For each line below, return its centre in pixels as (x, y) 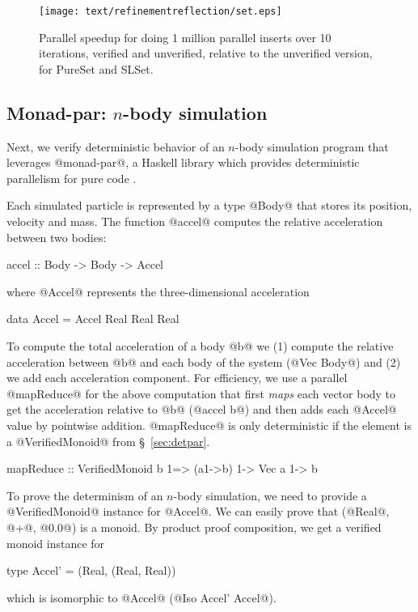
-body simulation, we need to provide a (270, 495)
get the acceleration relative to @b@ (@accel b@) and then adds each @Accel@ (202, 409)
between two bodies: (57, 237)
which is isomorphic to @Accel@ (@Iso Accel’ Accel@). (141, 597)
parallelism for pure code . (72, 178)
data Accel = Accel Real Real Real (93, 319)
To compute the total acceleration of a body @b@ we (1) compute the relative (200, 345)
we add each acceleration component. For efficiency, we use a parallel (177, 378)
